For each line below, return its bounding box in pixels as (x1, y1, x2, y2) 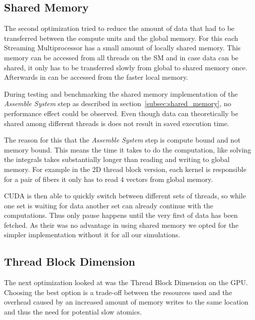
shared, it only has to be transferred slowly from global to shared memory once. (4, 62, 248, 72)
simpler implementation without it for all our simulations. (4, 229, 180, 240)
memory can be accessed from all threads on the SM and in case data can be (4, 52, 239, 62)
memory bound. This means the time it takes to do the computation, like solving (4, 144, 252, 155)
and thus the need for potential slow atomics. (4, 307, 142, 317)
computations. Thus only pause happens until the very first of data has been (4, 210, 238, 220)
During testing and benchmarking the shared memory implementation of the (4, 88, 238, 99)
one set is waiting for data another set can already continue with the (4, 200, 213, 210)
